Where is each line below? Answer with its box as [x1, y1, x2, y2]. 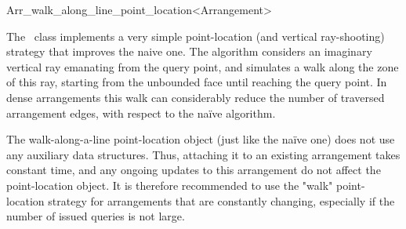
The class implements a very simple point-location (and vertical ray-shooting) [6, 27, 385, 44]
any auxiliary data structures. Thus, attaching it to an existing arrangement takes [6, 146, 401, 162]
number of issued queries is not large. [6, 208, 185, 224]
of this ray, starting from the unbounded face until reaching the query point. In [6, 74, 387, 90]
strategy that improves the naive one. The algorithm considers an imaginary [6, 43, 372, 60]
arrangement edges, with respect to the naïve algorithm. [6, 104, 276, 121]
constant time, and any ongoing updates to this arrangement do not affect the [6, 162, 381, 178]
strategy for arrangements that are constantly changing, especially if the [48, 192, 395, 209]
